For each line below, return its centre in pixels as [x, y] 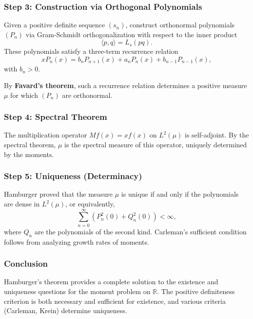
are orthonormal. [87, 95]
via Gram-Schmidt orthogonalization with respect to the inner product [131, 34]
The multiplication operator [46, 135]
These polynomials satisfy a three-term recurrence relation [91, 51]
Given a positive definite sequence [55, 25]
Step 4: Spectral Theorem [56, 117]
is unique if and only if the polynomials [180, 194]
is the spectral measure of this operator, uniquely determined [156, 145]
